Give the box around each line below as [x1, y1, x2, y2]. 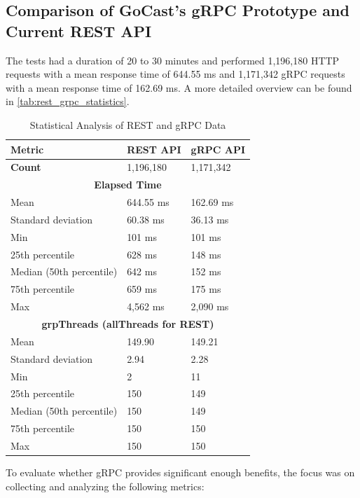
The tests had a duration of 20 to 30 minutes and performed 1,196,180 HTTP [6, 53, 340, 67]
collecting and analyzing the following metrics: [6, 478, 205, 493]
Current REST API [6, 20, 152, 41]
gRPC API [191, 141, 246, 156]
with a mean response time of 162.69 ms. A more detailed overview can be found [6, 80, 352, 95]
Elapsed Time [94, 177, 162, 192]
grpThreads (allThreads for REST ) [41, 317, 214, 331]
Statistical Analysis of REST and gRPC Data [29, 117, 226, 132]
